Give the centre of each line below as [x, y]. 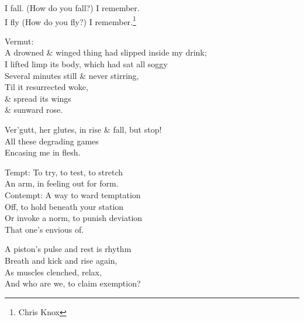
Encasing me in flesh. [43, 152]
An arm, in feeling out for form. [62, 183]
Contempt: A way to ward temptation [73, 194]
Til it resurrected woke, [46, 87]
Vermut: [19, 41]
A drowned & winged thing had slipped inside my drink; [106, 52]
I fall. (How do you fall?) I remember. [72, 8]
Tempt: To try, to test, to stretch [64, 172]
